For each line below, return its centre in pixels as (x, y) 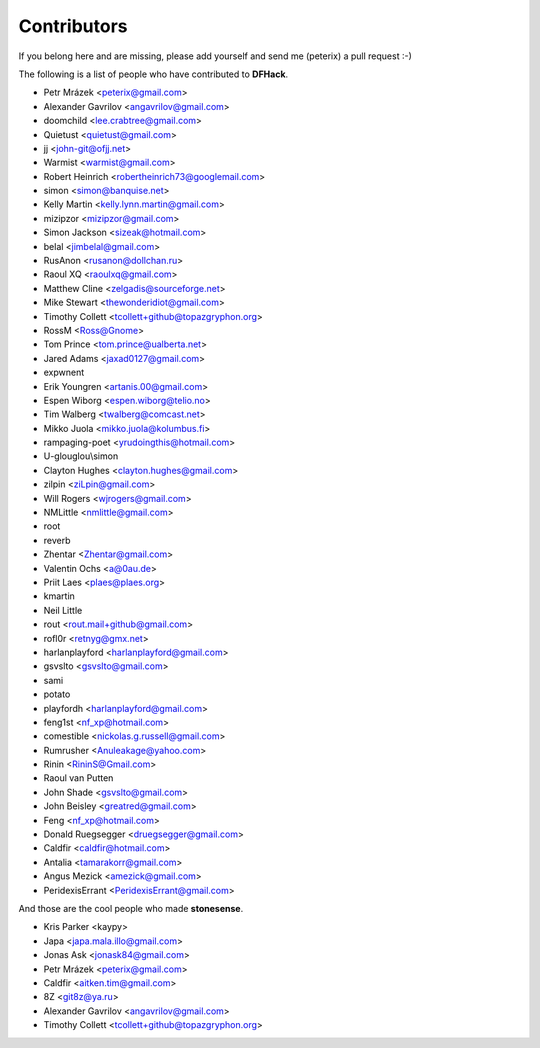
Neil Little (63, 610)
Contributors (73, 26)
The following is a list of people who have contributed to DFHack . (153, 74)
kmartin (59, 596)
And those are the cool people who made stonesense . (131, 908)
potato (57, 694)
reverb (57, 540)
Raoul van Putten (78, 778)
